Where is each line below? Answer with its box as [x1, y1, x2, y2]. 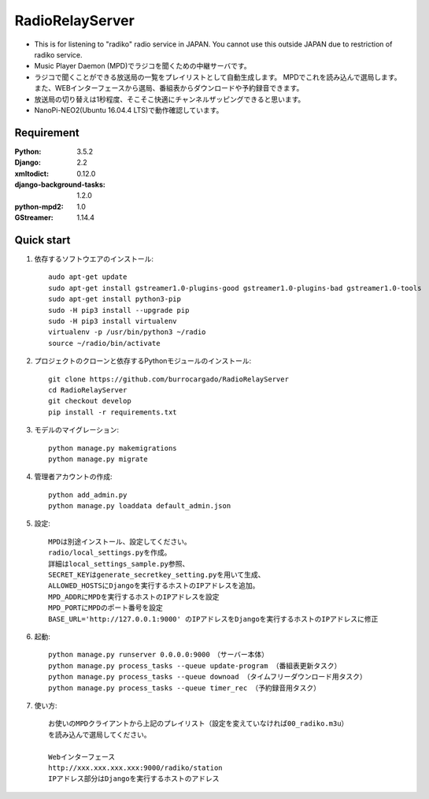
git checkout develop [48, 396, 131, 406]
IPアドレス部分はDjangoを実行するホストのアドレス [48, 775, 220, 783]
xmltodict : [14, 169, 50, 178]
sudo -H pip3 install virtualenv [48, 317, 177, 325]
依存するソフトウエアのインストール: [34, 255, 153, 264]
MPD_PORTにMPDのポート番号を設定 [48, 604, 163, 612]
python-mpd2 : [14, 202, 64, 211]
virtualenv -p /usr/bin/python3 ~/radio [48, 328, 206, 336]
